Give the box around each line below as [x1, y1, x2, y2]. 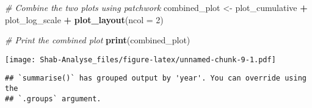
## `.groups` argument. [5, 94, 101, 103]
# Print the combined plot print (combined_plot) [5, 34, 190, 46]
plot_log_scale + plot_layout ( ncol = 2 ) [5, 13, 164, 26]
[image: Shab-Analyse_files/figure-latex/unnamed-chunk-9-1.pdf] [5, 55, 276, 64]
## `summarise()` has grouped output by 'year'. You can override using [5, 74, 307, 83]
